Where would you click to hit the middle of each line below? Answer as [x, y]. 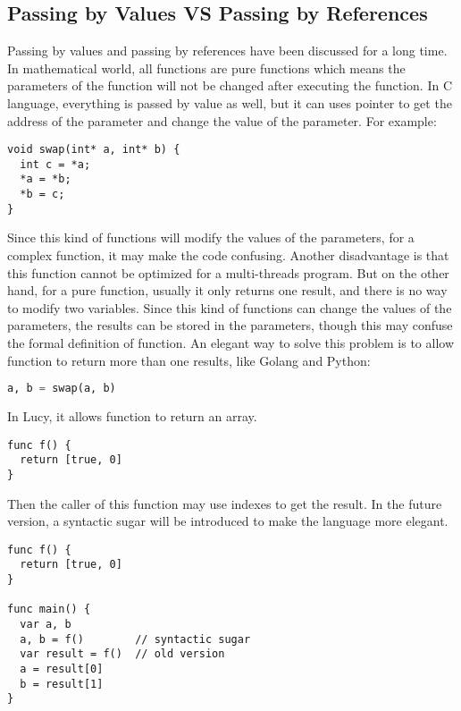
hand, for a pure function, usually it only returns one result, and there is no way [227, 290]
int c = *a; [55, 164]
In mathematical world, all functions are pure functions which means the [206, 68]
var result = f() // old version [122, 654]
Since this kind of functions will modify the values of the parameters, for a [211, 237]
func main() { [49, 609]
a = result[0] [62, 669]
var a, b [46, 625]
